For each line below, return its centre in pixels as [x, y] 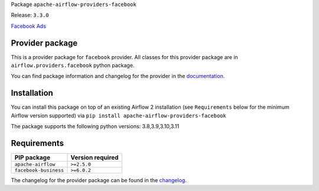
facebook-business [39, 171]
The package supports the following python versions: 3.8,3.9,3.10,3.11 [95, 127]
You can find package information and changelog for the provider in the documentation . [118, 76]
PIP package [32, 158]
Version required [95, 158]
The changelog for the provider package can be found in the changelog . [99, 180]
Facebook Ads [29, 26]
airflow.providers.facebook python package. [73, 66]
